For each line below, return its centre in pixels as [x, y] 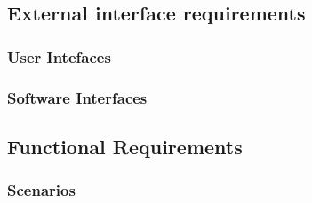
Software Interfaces [77, 97]
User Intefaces [59, 56]
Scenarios [41, 190]
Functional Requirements [125, 146]
